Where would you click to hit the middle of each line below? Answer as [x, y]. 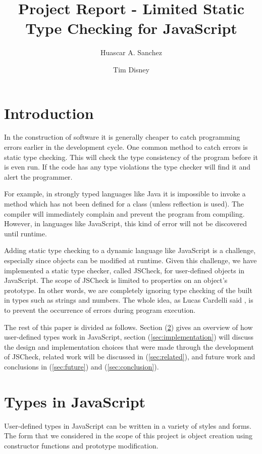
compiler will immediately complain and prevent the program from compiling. [124, 213]
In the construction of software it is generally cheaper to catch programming [122, 137]
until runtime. [25, 233]
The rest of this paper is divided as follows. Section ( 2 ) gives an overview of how [128, 327]
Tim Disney [131, 69]
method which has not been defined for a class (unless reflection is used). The [124, 203]
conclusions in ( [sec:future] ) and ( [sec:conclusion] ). [82, 366]
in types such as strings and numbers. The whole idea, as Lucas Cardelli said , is [129, 300]
